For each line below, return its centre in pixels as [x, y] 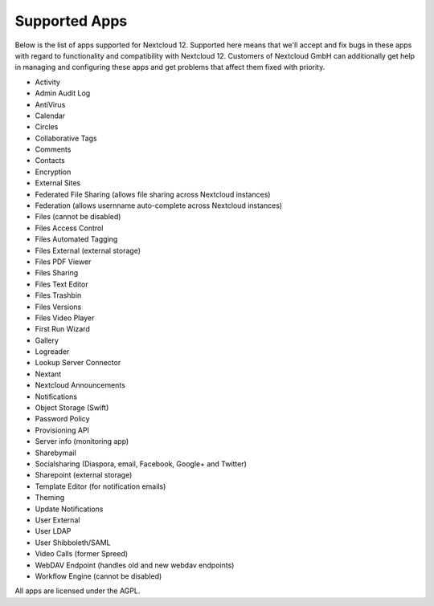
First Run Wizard [62, 329]
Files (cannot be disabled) [78, 217]
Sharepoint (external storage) [84, 475]
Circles [47, 127]
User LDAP [53, 531]
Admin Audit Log [63, 93]
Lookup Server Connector [78, 363]
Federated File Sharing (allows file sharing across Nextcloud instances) [153, 194]
